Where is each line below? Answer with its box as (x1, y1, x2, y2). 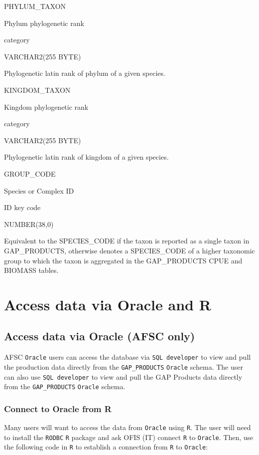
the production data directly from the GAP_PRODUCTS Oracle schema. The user (4, 361, 243, 372)
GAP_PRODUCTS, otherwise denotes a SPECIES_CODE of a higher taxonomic (4, 245, 255, 255)
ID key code (4, 202, 41, 213)
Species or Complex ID (4, 185, 74, 196)
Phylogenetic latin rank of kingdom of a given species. (4, 152, 169, 162)
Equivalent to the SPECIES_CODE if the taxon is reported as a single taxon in (4, 235, 250, 246)
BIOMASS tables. (4, 265, 59, 275)
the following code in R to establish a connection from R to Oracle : (4, 442, 208, 452)
